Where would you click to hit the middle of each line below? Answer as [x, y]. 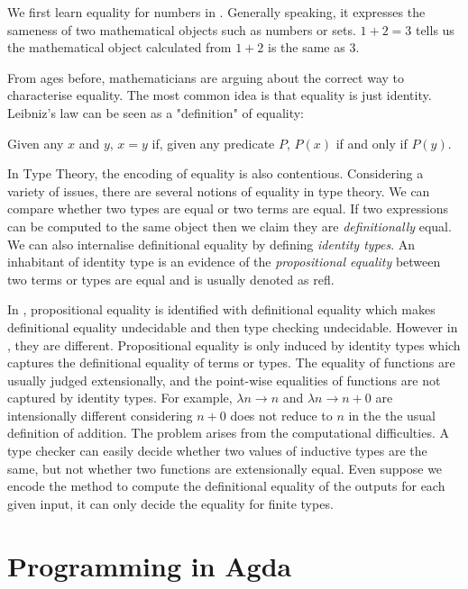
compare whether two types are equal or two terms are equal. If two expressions [228, 208]
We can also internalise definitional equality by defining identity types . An [211, 244]
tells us [435, 29]
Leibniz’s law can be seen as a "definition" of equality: [156, 112]
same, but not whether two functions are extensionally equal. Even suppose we [225, 468]
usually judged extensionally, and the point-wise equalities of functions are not [224, 380]
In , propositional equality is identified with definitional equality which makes [221, 309]
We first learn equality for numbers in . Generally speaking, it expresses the [216, 12]
